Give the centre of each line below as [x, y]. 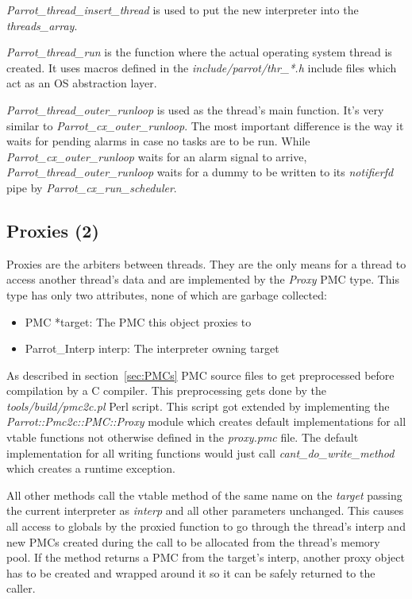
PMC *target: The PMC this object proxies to [138, 321]
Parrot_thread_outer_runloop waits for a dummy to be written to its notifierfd [200, 172]
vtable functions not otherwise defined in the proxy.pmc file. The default [183, 437]
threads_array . [42, 25]
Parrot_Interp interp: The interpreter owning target [152, 348]
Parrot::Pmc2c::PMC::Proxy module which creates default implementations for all [206, 421]
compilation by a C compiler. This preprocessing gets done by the [166, 390]
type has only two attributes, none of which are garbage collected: [167, 294]
